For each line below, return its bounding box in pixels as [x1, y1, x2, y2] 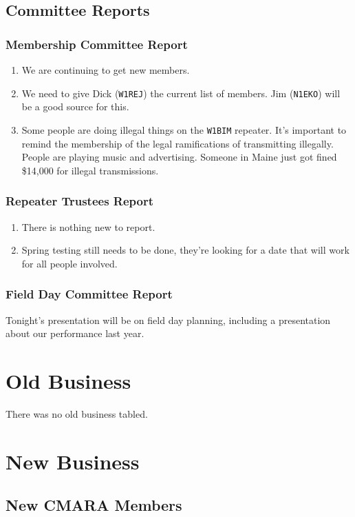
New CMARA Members [6, 494, 182, 516]
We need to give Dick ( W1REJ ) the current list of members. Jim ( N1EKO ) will [21, 85, 341, 100]
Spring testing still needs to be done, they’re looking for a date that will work [21, 243, 349, 257]
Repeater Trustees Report [6, 192, 154, 210]
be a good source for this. [21, 99, 129, 114]
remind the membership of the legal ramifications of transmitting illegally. [21, 136, 334, 150]
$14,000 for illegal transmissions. [21, 163, 159, 177]
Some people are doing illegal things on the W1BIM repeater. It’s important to [21, 122, 347, 136]
